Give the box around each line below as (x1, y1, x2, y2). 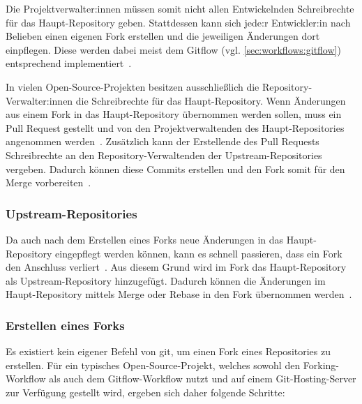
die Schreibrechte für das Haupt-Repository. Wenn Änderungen (75, 93, 346, 107)
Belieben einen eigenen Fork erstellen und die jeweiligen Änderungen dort (6, 29, 320, 43)
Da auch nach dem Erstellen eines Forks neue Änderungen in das (6, 232, 284, 246)
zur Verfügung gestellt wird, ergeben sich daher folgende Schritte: (6, 384, 285, 399)
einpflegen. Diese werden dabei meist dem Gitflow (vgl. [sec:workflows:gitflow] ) (6, 42, 341, 57)
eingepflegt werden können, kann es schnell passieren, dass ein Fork (55, 246, 342, 260)
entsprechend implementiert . (6, 56, 132, 70)
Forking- (303, 357, 340, 372)
